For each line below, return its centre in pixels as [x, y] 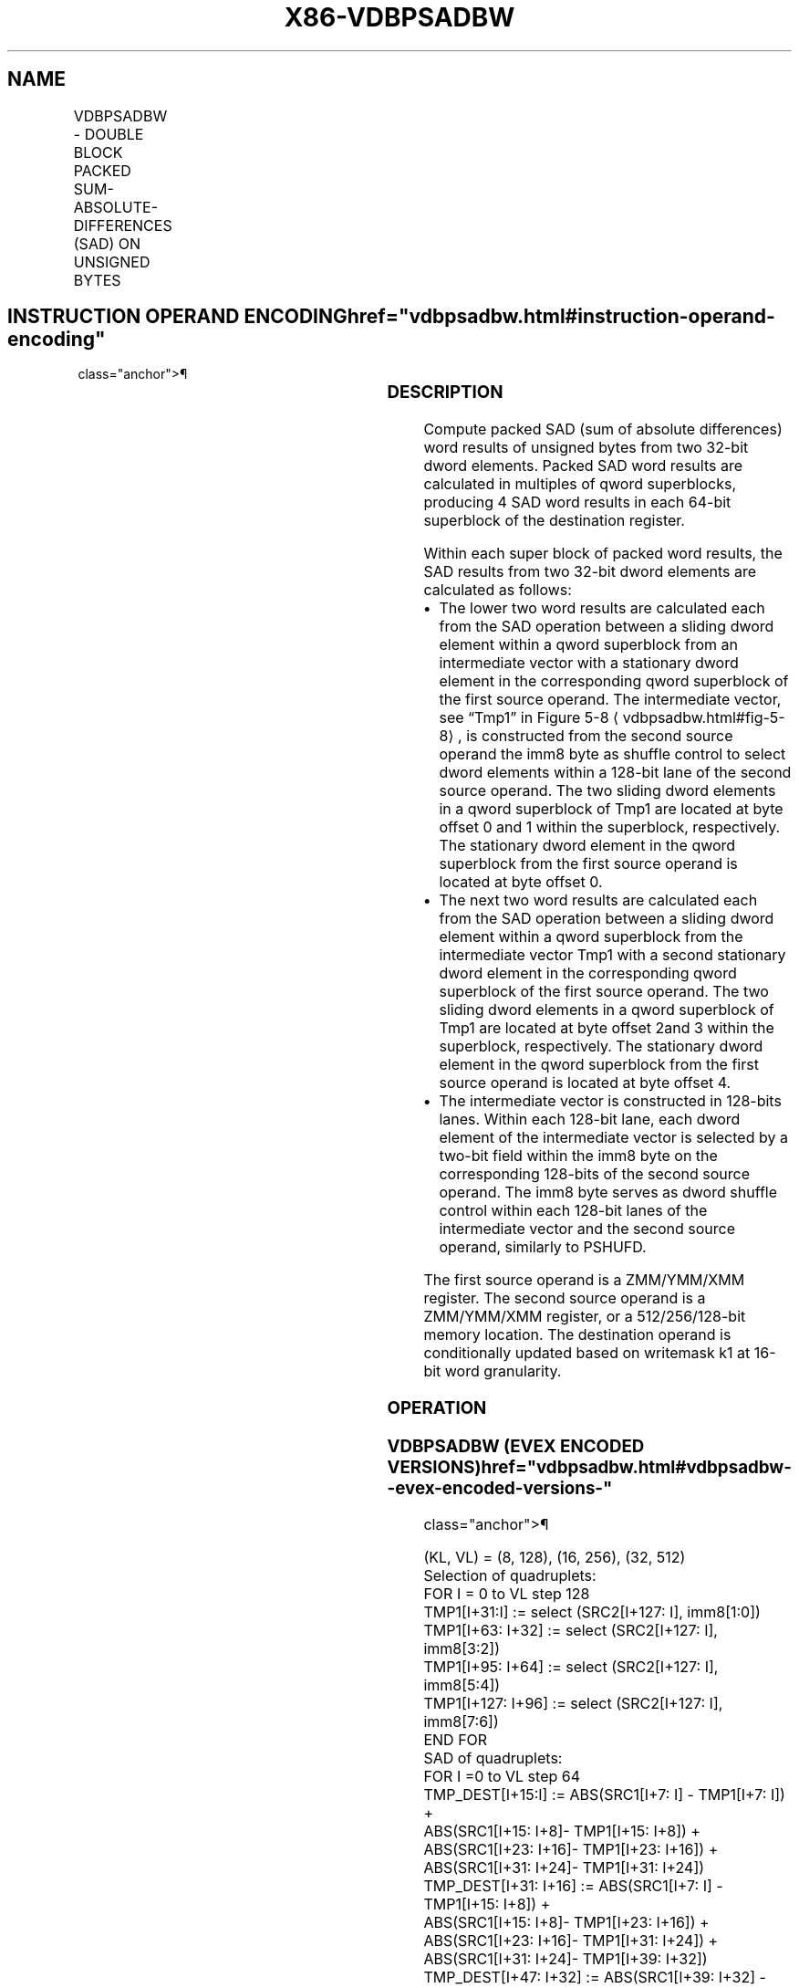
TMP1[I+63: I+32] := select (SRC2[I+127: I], [571, 1631]
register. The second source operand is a [565, 1298]
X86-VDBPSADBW [399, 17]
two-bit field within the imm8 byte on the [578, 1156]
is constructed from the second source [600, 736]
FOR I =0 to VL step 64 [502, 1777]
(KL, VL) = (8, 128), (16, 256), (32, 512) [555, 1558]
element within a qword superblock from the [591, 937]
